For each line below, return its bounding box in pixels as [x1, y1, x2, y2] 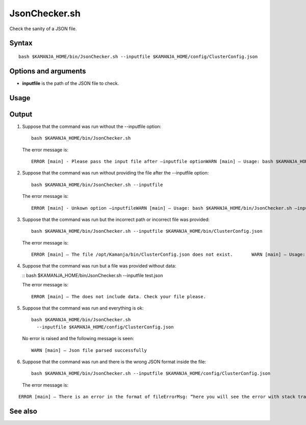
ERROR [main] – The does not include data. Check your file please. [31, 294, 206, 299]
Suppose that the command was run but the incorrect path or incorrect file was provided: [22, 216, 210, 222]
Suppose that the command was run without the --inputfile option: [22, 123, 162, 129]
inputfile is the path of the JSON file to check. [22, 80, 119, 86]
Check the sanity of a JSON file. [9, 26, 77, 32]
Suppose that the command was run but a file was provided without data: [22, 263, 176, 269]
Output [9, 110, 33, 119]
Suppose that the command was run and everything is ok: [22, 305, 144, 311]
